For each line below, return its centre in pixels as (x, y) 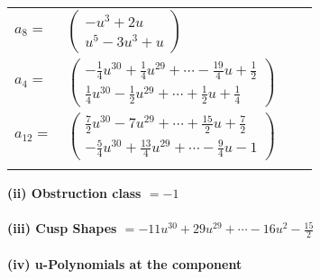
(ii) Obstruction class (74, 192)
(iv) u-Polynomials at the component (125, 263)
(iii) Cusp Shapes (62, 228)
